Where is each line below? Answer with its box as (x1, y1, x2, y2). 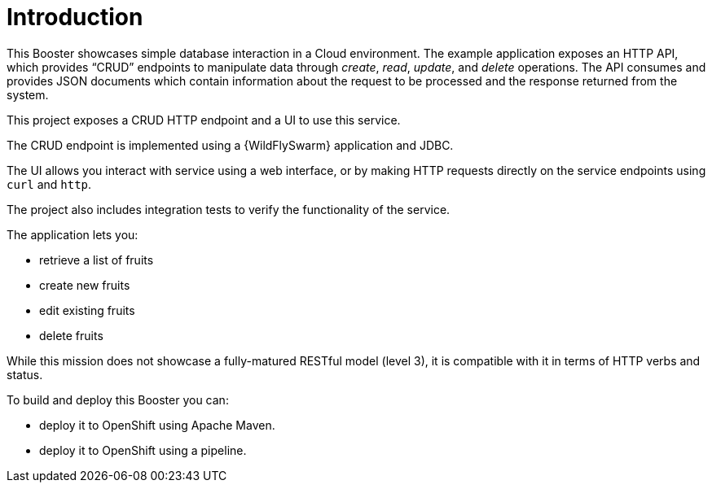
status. (7, 367, 43, 382)
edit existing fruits (39, 303, 135, 317)
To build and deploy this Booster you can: (7, 392, 229, 407)
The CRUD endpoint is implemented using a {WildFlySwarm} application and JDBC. (7, 138, 454, 152)
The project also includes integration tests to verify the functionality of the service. (7, 202, 450, 216)
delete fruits (39, 328, 103, 343)
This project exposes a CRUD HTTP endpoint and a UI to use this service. (7, 112, 401, 127)
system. (7, 87, 49, 102)
